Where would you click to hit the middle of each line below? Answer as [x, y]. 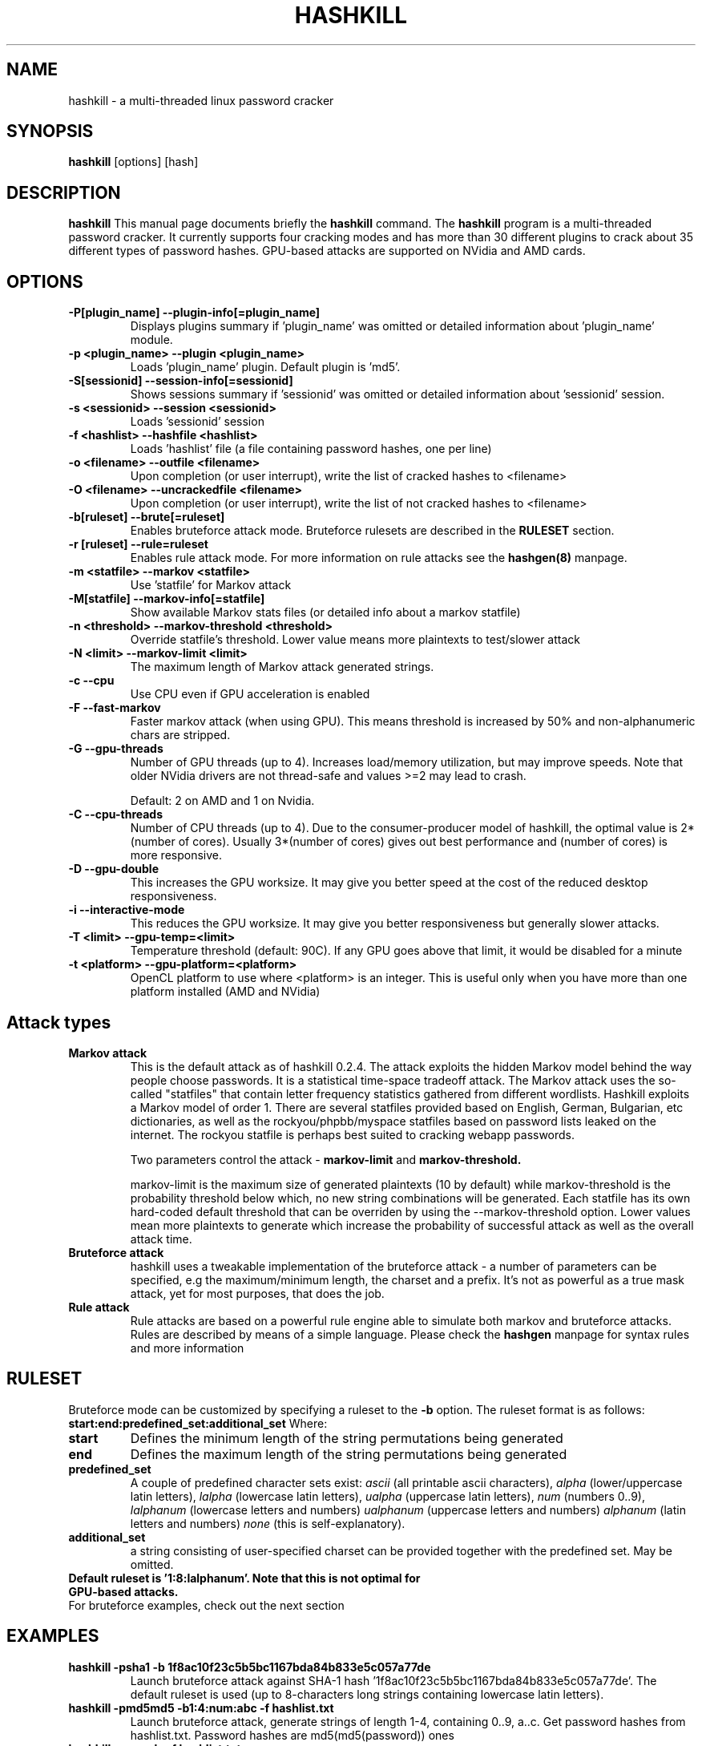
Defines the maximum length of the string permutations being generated [349, 1454]
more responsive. [176, 855]
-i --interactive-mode [127, 910]
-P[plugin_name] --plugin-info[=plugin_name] [194, 313]
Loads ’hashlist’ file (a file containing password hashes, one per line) [311, 449]
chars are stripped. [180, 735]
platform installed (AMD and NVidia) [225, 992]
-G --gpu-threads [116, 749]
